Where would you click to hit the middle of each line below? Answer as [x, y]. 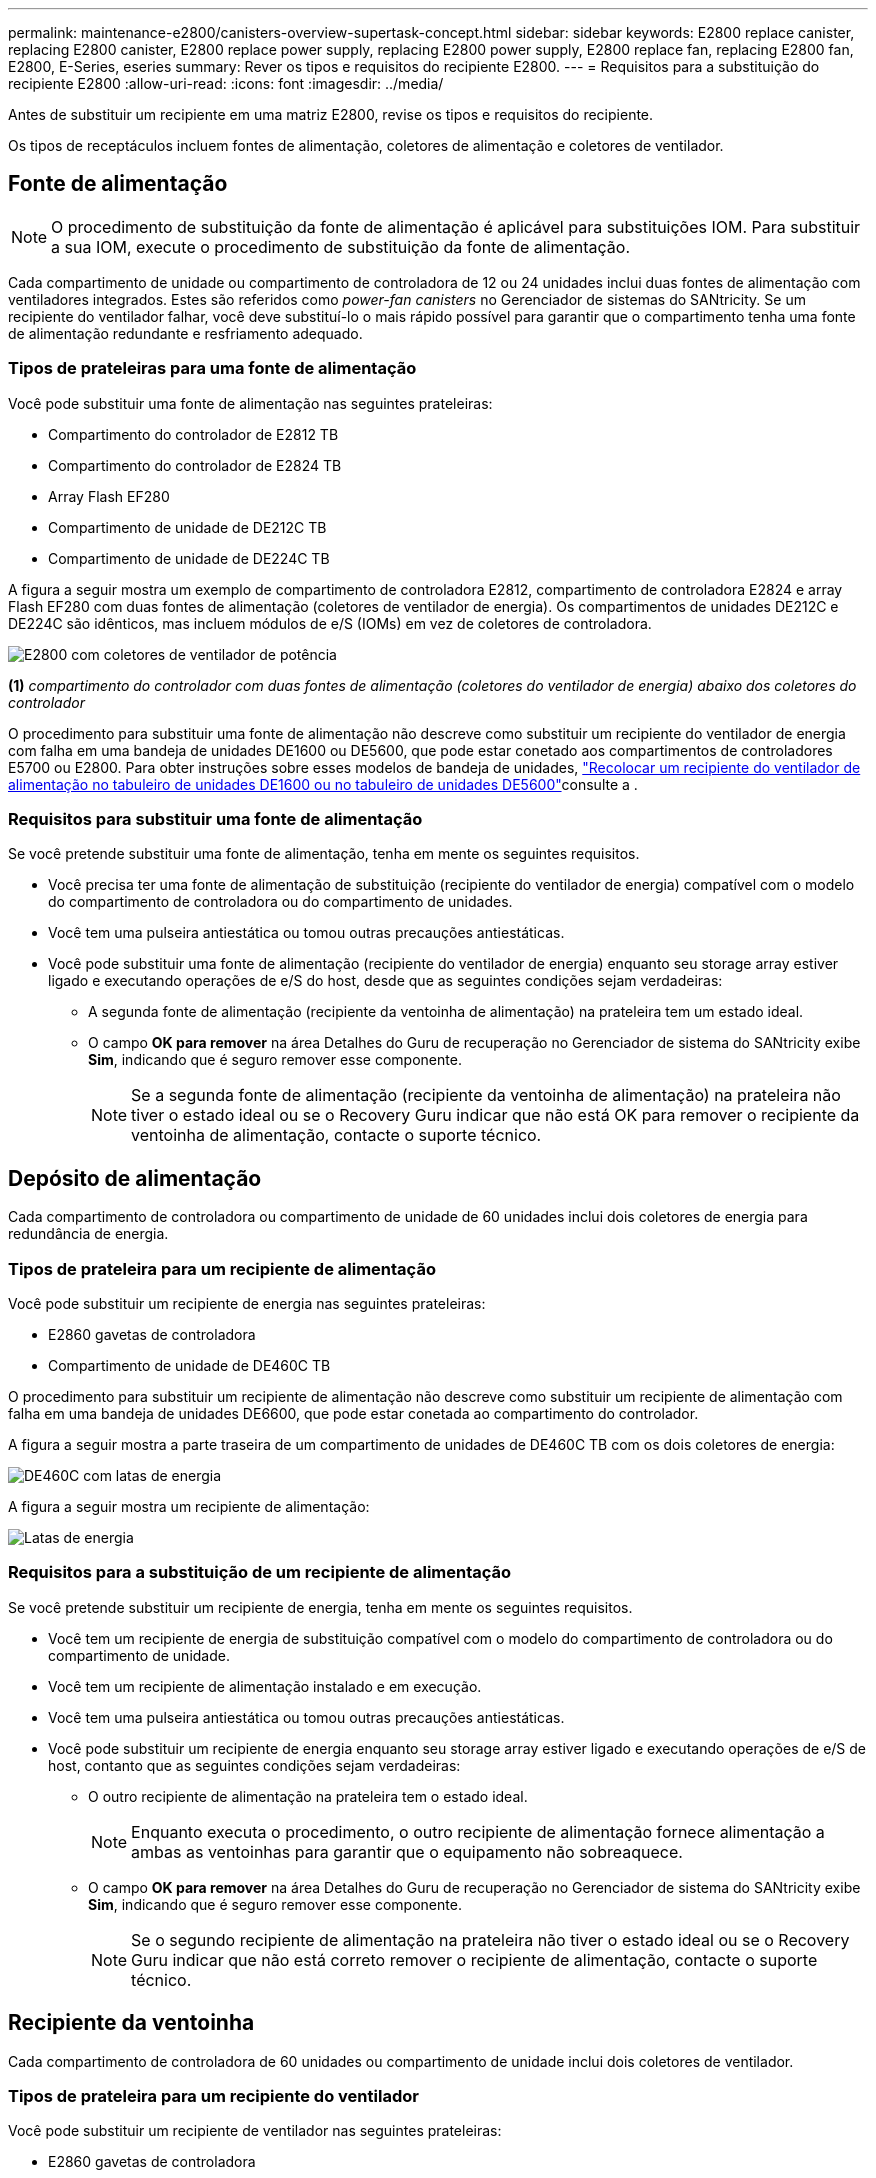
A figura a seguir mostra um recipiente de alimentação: [189, 1506]
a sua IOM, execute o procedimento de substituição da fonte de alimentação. [341, 246]
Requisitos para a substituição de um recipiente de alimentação [260, 1572]
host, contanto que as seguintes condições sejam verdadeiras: [254, 1765]
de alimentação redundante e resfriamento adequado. [185, 333]
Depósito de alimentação [135, 1178]
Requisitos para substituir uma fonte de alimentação [215, 818]
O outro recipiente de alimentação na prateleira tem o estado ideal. [308, 1796]
